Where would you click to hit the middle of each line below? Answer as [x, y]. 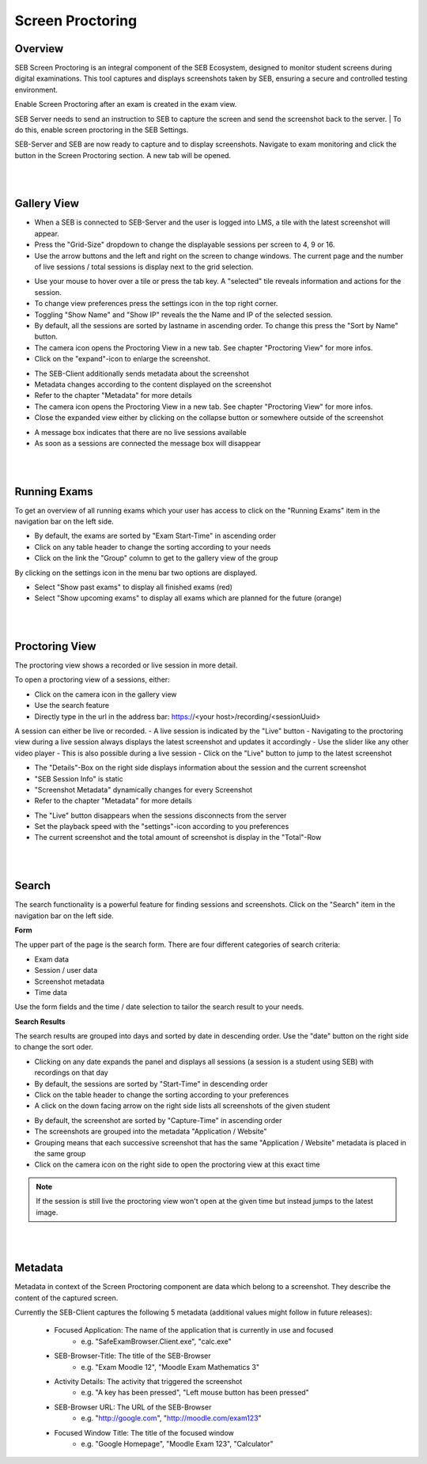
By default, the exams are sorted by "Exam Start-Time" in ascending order [155, 536]
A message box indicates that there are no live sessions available [140, 432]
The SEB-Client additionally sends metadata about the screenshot [142, 373]
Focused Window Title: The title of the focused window [144, 1432]
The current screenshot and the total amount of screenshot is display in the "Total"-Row [178, 838]
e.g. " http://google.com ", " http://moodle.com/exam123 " [172, 1418]
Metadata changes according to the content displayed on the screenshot [153, 384]
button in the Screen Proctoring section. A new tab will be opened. [123, 155]
